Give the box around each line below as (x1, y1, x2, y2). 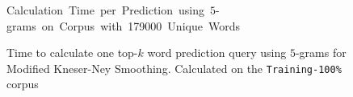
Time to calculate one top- (6, 44, 138, 61)
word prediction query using (147, 44, 287, 61)
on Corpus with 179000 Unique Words (41, 17, 240, 34)
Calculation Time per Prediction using (6, 2, 204, 18)
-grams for (295, 44, 347, 61)
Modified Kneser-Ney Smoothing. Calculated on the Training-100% (6, 59, 342, 76)
